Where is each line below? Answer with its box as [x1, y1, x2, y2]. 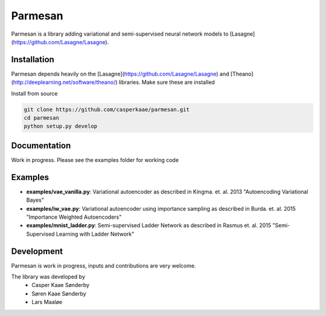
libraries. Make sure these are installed [118, 79, 216, 86]
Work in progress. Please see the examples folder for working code [11, 156, 179, 163]
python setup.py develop [24, 123, 98, 130]
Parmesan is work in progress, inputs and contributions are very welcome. [11, 262, 196, 269]
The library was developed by [11, 273, 86, 280]
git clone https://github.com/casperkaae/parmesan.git [24, 106, 190, 113]
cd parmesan [24, 115, 60, 121]
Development [11, 246, 63, 256]
